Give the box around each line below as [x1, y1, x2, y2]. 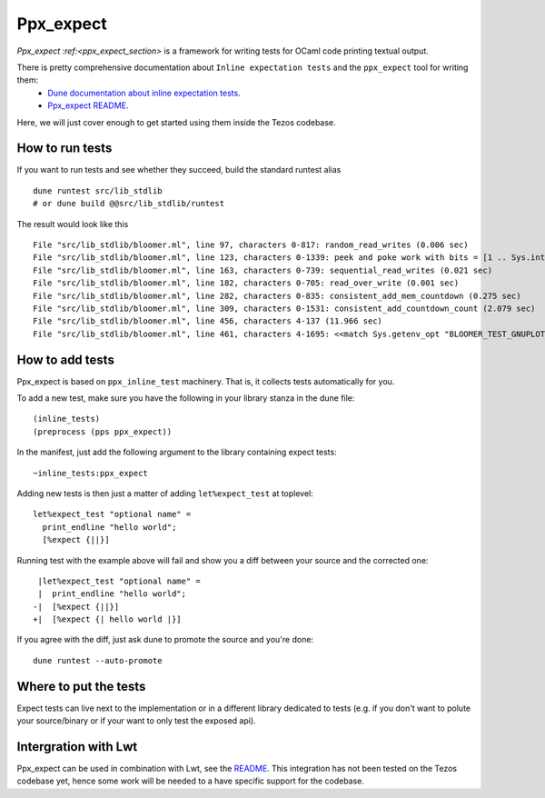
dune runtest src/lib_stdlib [33, 185, 163, 195]
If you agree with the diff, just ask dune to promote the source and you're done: [16, 634, 313, 645]
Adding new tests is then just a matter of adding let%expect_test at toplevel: [16, 487, 313, 499]
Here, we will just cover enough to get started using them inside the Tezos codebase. [16, 116, 336, 127]
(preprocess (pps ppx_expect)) [33, 426, 173, 436]
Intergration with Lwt [16, 739, 138, 754]
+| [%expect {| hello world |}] [33, 614, 182, 624]
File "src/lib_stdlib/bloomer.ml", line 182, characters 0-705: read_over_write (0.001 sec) [33, 278, 460, 288]
